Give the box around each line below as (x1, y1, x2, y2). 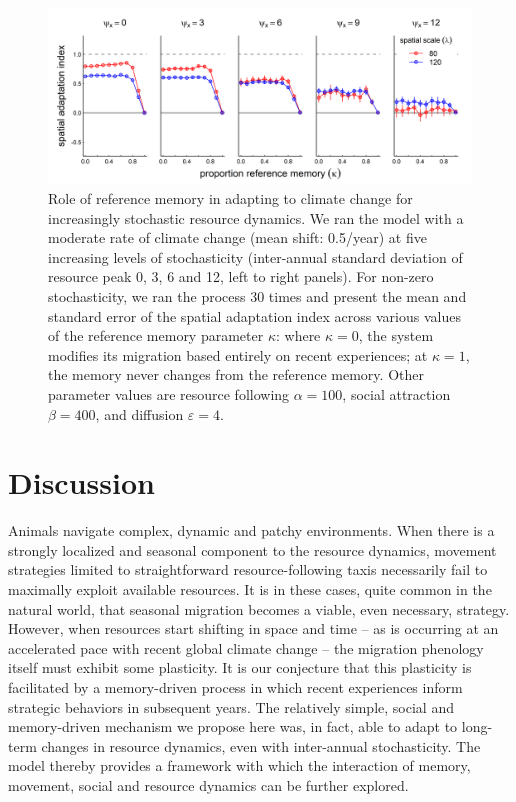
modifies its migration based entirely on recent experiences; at (48, 344, 428, 365)
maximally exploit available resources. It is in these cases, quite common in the (8, 579, 492, 600)
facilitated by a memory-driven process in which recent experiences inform (8, 676, 463, 697)
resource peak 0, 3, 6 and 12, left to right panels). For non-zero (48, 266, 434, 287)
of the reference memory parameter (48, 325, 264, 346)
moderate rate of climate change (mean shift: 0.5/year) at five (48, 227, 427, 248)
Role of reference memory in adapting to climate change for (48, 187, 413, 208)
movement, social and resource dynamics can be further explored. (8, 774, 409, 795)
